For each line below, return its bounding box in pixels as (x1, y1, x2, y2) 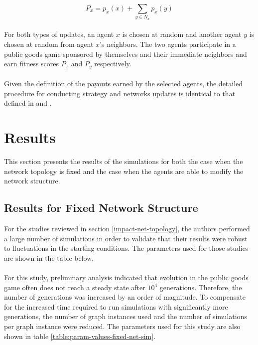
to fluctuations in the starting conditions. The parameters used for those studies (4, 243, 249, 253)
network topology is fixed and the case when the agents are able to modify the (4, 166, 244, 176)
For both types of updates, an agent (4, 29, 114, 39)
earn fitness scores (4, 58, 59, 69)
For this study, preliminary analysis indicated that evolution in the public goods (4, 272, 249, 283)
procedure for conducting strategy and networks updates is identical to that (4, 88, 236, 98)
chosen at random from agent (4, 38, 94, 49)
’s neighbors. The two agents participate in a (100, 38, 236, 49)
